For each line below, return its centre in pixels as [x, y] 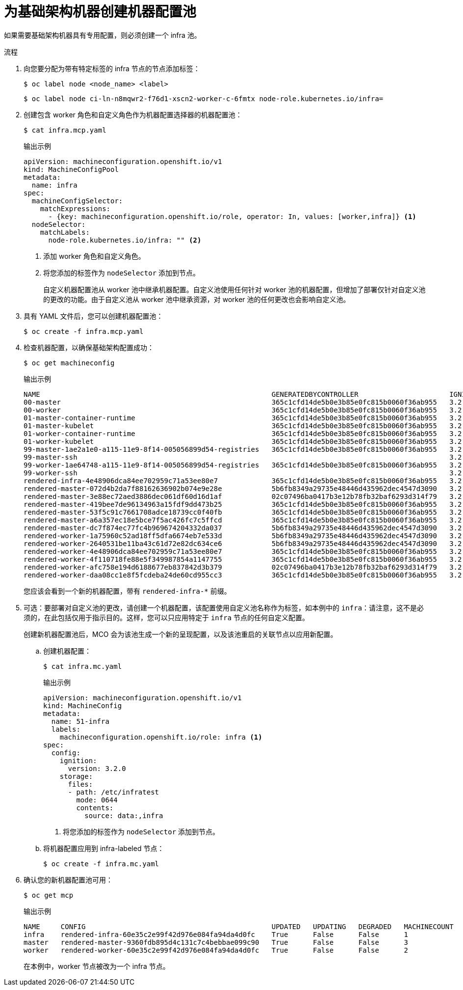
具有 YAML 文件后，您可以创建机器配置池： [93, 316]
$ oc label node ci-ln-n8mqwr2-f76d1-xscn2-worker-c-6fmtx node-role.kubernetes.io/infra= [204, 98]
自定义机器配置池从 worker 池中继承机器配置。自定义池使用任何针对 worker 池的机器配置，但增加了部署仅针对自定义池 [234, 289]
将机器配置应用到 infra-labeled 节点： [104, 848]
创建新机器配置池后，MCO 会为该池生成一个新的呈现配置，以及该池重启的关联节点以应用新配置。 [180, 634]
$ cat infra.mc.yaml [83, 666]
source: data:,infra [124, 815]
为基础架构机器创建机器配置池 [100, 12]
